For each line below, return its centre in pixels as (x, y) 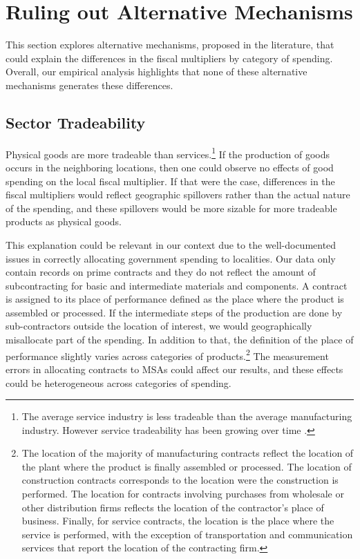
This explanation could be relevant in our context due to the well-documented (171, 244)
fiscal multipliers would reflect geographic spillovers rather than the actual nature (178, 195)
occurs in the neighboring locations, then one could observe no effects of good (170, 167)
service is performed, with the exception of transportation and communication (187, 534)
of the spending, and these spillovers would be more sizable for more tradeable (171, 208)
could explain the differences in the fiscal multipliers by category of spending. (169, 58)
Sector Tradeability (76, 122)
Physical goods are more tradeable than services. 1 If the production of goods (168, 153)
